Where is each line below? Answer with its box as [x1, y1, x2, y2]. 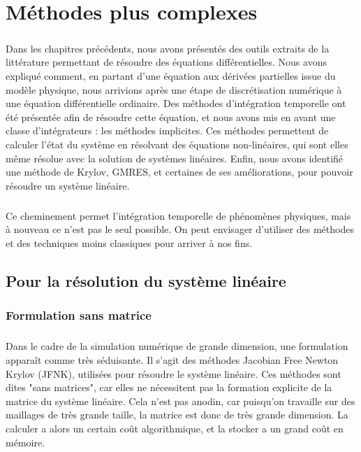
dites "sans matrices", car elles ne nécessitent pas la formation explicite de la [6, 380, 332, 395]
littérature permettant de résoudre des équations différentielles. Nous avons [6, 55, 327, 69]
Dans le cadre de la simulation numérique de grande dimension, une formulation [6, 339, 348, 353]
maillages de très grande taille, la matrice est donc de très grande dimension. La [6, 407, 348, 422]
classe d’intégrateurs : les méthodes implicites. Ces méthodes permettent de [6, 123, 329, 138]
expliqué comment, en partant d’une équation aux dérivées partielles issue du [6, 68, 336, 83]
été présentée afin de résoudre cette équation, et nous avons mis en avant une [6, 109, 336, 124]
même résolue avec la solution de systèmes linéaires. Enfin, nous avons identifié [6, 150, 344, 165]
